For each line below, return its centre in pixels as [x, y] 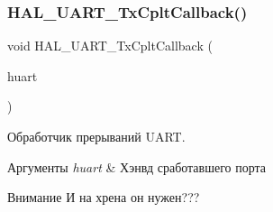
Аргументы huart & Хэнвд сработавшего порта [137, 166]
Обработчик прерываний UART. [96, 136]
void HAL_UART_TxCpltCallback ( [110, 46]
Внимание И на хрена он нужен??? [104, 197]
